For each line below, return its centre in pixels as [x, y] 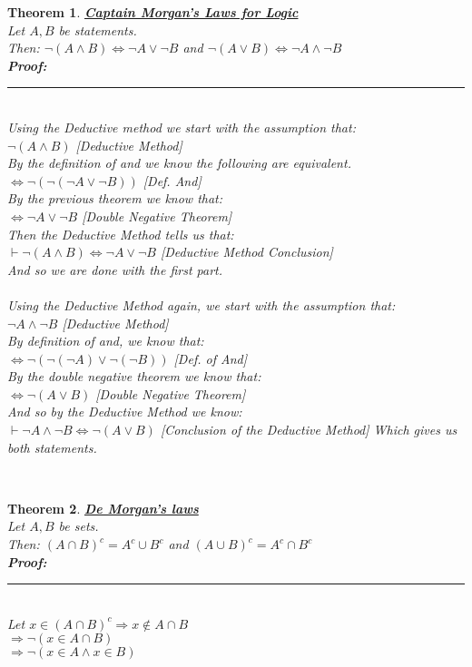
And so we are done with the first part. [115, 269]
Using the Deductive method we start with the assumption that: [182, 127]
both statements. [52, 447]
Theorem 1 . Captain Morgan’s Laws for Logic [153, 12]
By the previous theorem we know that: [115, 198]
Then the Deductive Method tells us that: [121, 234]
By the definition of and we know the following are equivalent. [179, 163]
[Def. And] [172, 180]
